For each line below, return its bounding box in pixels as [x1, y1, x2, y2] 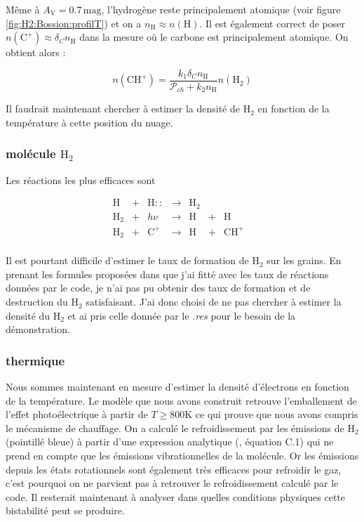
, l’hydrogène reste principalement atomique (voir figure [101, 2, 341, 16]
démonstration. [6, 322, 70, 337]
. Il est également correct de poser [199, 15, 345, 30]
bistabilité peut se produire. [6, 503, 125, 518]
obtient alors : [6, 45, 66, 60]
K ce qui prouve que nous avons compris [184, 407, 358, 422]
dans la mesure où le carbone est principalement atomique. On [79, 30, 349, 44]
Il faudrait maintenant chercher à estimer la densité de [6, 101, 240, 116]
